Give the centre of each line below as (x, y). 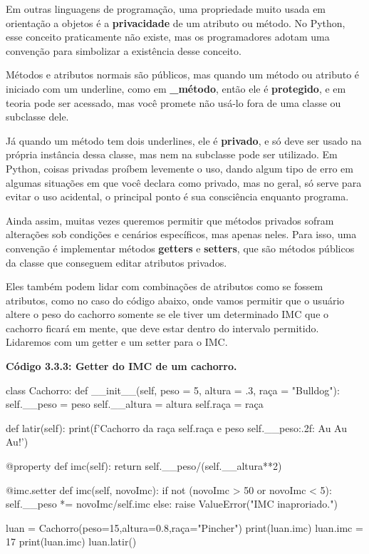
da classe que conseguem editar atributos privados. (116, 262)
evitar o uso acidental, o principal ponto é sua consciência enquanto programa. (177, 196)
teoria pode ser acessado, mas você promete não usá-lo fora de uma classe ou (173, 102)
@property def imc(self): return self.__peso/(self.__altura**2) (144, 466)
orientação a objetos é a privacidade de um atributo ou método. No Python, (176, 22)
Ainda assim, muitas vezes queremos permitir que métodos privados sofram (170, 220)
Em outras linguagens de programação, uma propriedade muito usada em (166, 9)
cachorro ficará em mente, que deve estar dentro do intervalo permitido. (162, 328)
